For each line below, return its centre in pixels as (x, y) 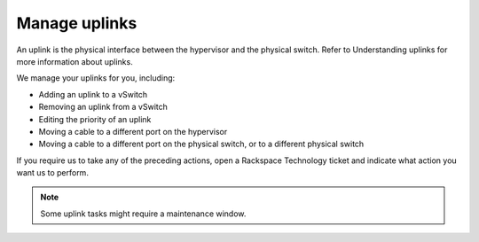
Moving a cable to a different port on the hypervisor (133, 131)
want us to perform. (52, 173)
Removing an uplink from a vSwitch (103, 107)
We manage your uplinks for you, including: (96, 78)
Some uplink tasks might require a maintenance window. (143, 214)
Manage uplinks (77, 23)
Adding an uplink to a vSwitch (93, 94)
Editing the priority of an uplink (95, 119)
